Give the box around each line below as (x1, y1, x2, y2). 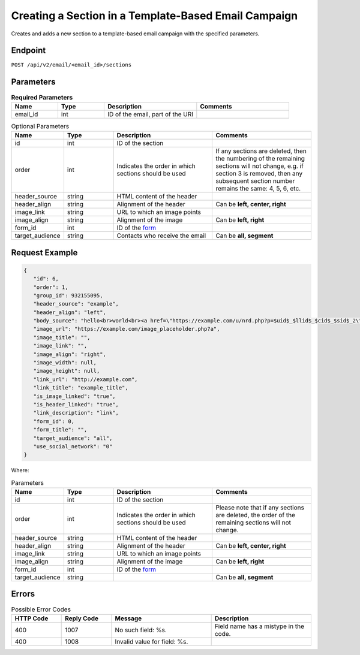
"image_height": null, (33, 367, 100, 375)
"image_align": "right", (33, 351, 106, 358)
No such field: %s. (115, 626, 167, 634)
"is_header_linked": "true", (33, 401, 119, 408)
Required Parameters (11, 93, 73, 101)
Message (115, 614, 142, 623)
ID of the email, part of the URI (107, 110, 194, 118)
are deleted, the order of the (215, 511, 295, 520)
